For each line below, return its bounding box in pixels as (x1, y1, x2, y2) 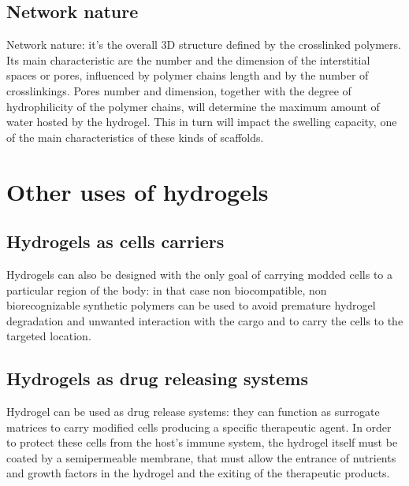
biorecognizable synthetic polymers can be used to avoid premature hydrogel (6, 297, 376, 313)
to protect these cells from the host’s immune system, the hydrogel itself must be (6, 434, 398, 451)
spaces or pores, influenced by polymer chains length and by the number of (6, 67, 369, 83)
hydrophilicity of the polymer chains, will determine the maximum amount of (6, 98, 380, 114)
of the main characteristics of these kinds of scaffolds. (6, 128, 264, 145)
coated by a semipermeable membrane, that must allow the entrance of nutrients (6, 449, 396, 466)
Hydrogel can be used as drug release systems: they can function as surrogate (6, 403, 380, 420)
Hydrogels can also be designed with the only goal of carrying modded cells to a (6, 265, 393, 282)
